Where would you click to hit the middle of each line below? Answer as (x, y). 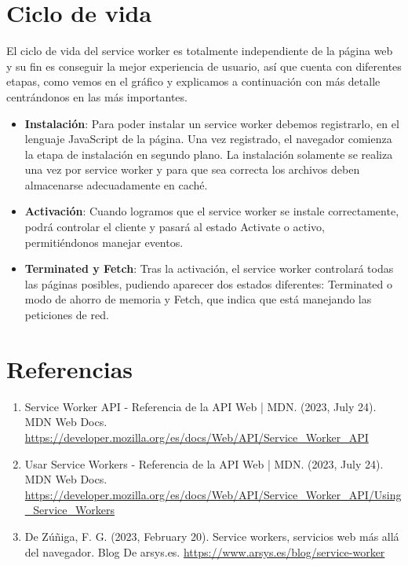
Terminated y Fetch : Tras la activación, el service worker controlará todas (209, 268)
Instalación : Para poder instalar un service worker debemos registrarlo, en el (212, 123)
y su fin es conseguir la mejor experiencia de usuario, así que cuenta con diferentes (204, 66)
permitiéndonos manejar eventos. (104, 242)
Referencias (70, 368)
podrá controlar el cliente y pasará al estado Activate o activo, (175, 227)
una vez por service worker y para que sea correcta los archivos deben (192, 169)
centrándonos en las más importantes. (97, 96)
